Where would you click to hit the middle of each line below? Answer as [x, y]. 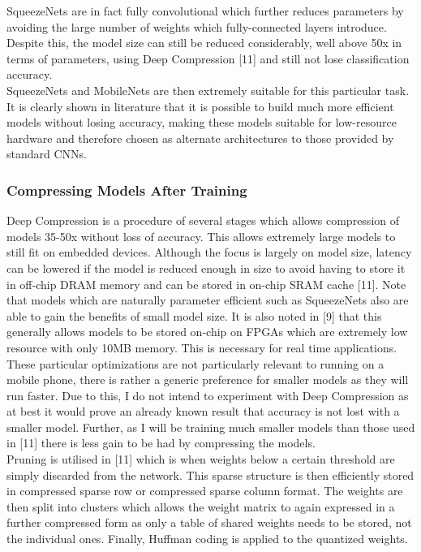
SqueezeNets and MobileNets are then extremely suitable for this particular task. [208, 90]
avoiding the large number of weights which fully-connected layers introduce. [197, 26]
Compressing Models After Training [127, 190]
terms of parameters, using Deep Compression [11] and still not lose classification [208, 58]
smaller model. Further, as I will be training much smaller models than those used [211, 427]
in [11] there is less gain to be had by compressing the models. [161, 443]
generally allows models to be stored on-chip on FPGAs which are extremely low [207, 332]
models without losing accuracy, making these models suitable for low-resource [202, 122]
